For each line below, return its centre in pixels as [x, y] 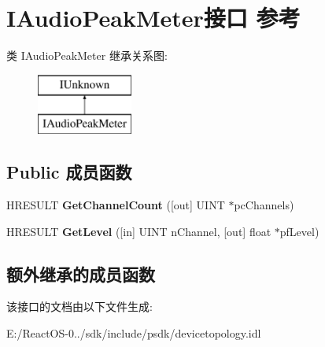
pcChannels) [264, 205]
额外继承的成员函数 [81, 273]
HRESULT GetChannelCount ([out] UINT [116, 205]
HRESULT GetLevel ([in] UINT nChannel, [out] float [139, 231]
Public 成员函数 [69, 172]
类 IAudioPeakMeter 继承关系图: [87, 55]
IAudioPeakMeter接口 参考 [153, 18]
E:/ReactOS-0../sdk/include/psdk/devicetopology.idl [134, 333]
